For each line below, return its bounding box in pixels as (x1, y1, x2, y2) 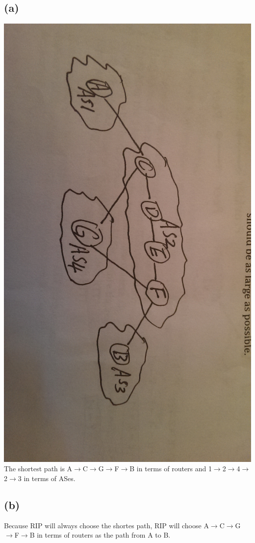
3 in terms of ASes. (18, 473, 76, 483)
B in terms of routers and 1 (129, 463, 212, 474)
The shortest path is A (4, 463, 73, 474)
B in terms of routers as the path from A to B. (29, 530, 171, 540)
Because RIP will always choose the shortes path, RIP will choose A (4, 520, 209, 530)
